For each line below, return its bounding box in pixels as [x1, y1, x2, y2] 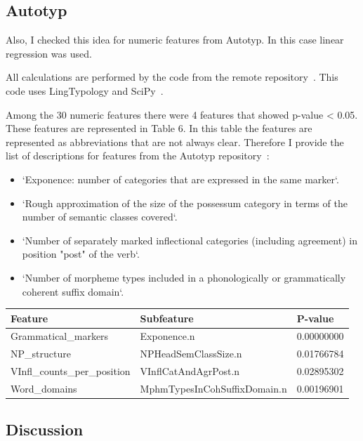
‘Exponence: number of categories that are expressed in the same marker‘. [22, 171, 339, 186]
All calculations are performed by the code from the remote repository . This [6, 70, 338, 84]
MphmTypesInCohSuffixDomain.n [140, 381, 287, 395]
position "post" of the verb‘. [22, 246, 140, 261]
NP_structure [11, 346, 71, 361]
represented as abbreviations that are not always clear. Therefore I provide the [6, 134, 344, 149]
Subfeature [140, 310, 194, 325]
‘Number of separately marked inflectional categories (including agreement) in [22, 232, 357, 247]
